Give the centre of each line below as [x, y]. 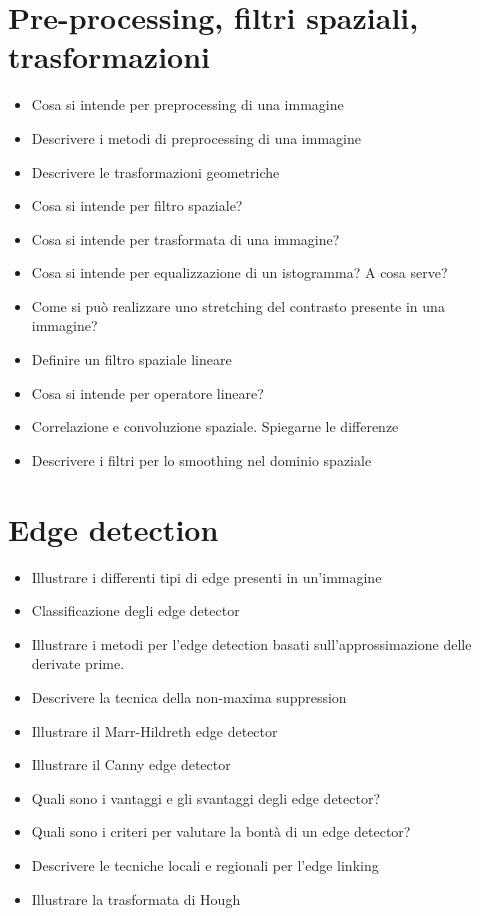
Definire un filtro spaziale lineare [131, 359]
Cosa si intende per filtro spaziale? [137, 205]
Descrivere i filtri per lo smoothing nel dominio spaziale [201, 459]
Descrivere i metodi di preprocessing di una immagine [196, 137]
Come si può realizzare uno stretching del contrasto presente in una [238, 305]
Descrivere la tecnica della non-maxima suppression [189, 696]
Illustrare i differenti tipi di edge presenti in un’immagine [206, 576]
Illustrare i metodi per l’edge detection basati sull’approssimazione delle [251, 643]
